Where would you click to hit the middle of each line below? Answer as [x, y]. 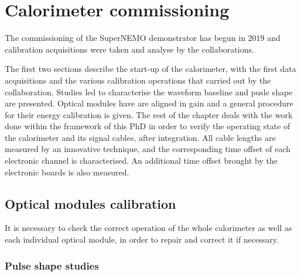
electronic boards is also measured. [67, 172]
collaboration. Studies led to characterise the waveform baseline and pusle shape [149, 92]
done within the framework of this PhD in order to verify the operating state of [148, 126]
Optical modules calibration [90, 203]
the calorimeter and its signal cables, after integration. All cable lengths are [140, 137]
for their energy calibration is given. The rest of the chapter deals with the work [149, 114]
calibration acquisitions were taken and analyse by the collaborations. [129, 49]
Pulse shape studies [52, 265]
